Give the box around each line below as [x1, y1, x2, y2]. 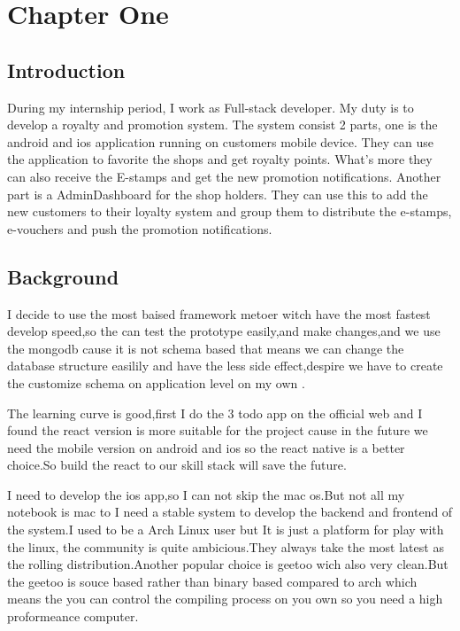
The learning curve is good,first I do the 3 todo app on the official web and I [7, 403, 423, 422]
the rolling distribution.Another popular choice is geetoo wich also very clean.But [7, 555, 448, 573]
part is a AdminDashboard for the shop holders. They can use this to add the [7, 184, 428, 203]
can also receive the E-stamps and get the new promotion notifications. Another [7, 167, 441, 185]
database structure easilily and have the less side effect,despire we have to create [7, 356, 443, 375]
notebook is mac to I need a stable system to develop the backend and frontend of [7, 502, 453, 521]
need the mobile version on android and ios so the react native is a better [7, 438, 405, 456]
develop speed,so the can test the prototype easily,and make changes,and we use [7, 322, 441, 340]
